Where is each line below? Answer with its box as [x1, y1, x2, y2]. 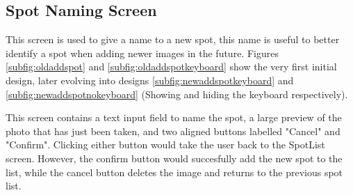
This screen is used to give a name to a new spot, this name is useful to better [6, 32, 340, 47]
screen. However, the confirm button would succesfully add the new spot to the [6, 150, 343, 165]
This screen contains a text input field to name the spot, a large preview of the [6, 110, 342, 125]
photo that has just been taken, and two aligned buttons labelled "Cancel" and [6, 123, 340, 138]
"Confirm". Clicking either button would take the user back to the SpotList [6, 137, 325, 152]
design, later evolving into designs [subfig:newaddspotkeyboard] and [6, 72, 294, 87]
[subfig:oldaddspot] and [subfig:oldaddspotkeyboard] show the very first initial [6, 59, 337, 74]
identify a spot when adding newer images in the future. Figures [6, 45, 279, 60]
